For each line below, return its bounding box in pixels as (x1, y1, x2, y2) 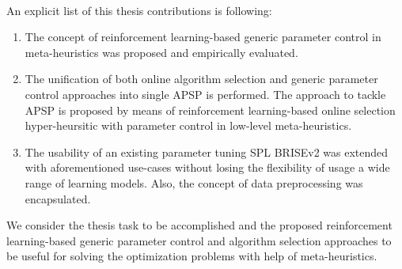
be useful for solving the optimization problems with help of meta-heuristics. (6, 248, 377, 264)
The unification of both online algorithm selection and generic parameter (25, 70, 378, 87)
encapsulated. (25, 190, 91, 206)
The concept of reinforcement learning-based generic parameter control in (25, 28, 381, 45)
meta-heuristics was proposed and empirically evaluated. (25, 44, 298, 60)
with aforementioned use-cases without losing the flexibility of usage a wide (25, 159, 390, 176)
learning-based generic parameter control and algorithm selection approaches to (6, 232, 392, 248)
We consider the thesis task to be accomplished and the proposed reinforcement (6, 217, 393, 233)
